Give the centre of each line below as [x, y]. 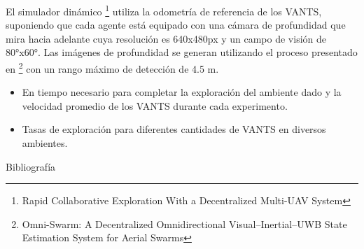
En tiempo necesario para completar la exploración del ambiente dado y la [182, 92]
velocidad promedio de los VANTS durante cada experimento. [155, 105]
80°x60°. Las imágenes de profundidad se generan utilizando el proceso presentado [182, 52]
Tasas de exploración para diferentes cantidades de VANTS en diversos [174, 129]
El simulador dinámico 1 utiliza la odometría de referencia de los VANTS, [164, 10]
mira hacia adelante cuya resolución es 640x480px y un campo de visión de [166, 38]
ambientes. [45, 143]
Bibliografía [31, 166]
